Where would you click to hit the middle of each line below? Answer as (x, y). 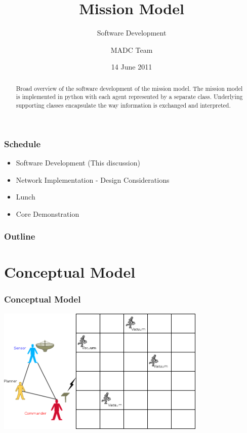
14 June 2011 (132, 67)
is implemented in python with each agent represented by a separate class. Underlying (129, 97)
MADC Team (132, 49)
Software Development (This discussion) (78, 162)
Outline (20, 236)
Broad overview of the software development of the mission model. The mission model (129, 88)
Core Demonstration (48, 213)
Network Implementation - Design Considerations (93, 179)
